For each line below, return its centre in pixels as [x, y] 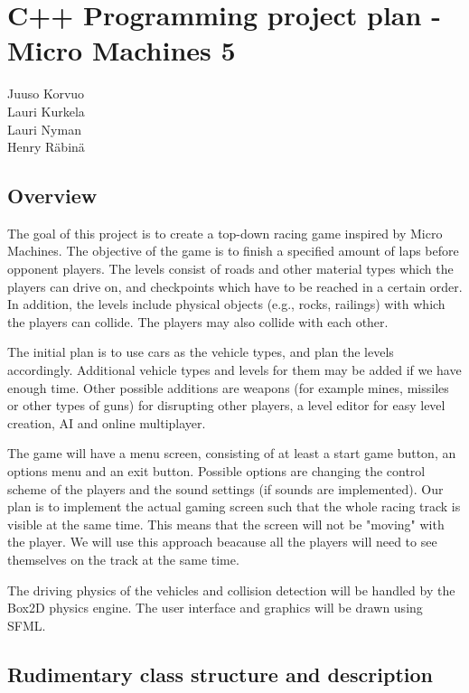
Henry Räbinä [46, 147]
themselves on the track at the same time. [123, 559]
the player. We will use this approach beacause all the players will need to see [222, 542]
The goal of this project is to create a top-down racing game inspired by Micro [225, 233]
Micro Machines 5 [122, 50]
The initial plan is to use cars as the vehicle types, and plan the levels [201, 352]
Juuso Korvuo [46, 94]
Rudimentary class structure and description [220, 674]
